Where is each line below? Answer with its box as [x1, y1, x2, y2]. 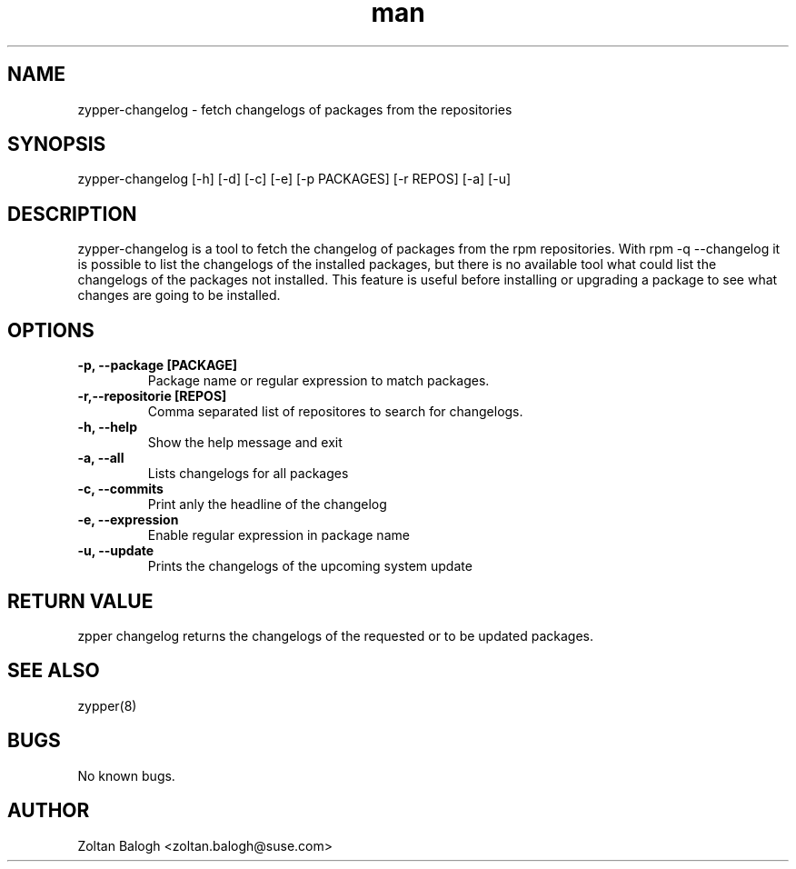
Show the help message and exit [147, 434, 343, 451]
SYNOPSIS [7, 133, 106, 156]
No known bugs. [77, 767, 175, 784]
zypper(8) [77, 697, 137, 714]
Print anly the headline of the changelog [147, 496, 387, 513]
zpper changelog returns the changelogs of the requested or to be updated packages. [77, 627, 593, 644]
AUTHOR [7, 799, 90, 823]
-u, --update [77, 543, 154, 559]
